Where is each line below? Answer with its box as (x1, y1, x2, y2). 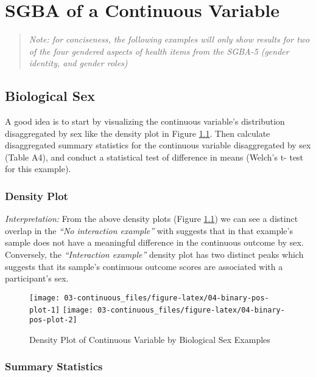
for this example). (5, 162, 71, 175)
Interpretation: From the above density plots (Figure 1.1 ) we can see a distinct (5, 212, 298, 225)
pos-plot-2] (29, 316, 77, 325)
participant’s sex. (5, 272, 69, 285)
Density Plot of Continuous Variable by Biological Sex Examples (29, 333, 270, 345)
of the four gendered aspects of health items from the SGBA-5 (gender (29, 44, 289, 57)
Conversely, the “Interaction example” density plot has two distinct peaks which (5, 248, 304, 261)
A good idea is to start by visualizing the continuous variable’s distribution (5, 115, 285, 128)
